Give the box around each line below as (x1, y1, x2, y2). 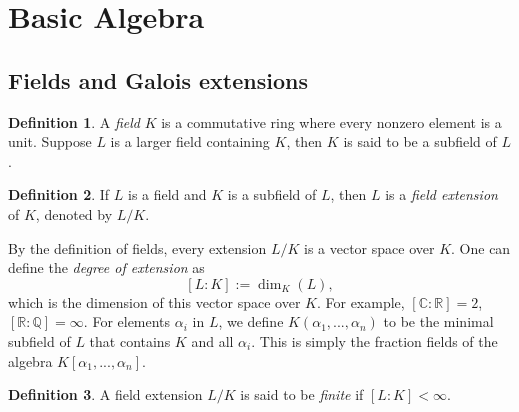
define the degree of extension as (8, 257, 205, 278)
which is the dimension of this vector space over (8, 291, 301, 312)
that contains (89, 330, 171, 351)
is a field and (127, 184, 207, 205)
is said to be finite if (240, 384, 364, 405)
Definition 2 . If (8, 184, 110, 205)
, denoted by (35, 203, 113, 224)
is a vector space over (304, 237, 435, 258)
